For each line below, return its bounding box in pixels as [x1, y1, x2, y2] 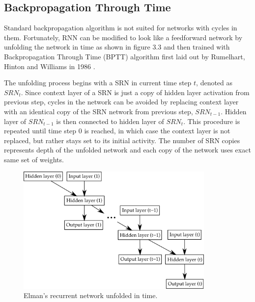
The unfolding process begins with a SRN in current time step [4, 77, 192, 88]
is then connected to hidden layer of [56, 116, 164, 126]
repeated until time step [4, 126, 77, 136]
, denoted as [196, 77, 233, 88]
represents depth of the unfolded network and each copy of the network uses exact [4, 145, 251, 155]
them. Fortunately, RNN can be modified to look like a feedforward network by [4, 32, 243, 42]
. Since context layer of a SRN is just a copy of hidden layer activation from [21, 87, 250, 97]
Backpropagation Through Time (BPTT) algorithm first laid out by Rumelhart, [4, 51, 245, 61]
